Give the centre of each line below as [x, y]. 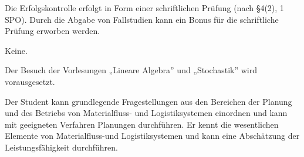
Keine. [16, 50]
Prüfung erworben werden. [53, 31]
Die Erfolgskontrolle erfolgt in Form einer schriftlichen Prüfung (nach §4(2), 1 [144, 8]
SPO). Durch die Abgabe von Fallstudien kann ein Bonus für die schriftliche [142, 19]
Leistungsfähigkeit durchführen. [61, 147]
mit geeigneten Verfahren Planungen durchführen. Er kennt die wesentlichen [142, 124]
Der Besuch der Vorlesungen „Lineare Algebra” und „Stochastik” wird [131, 70]
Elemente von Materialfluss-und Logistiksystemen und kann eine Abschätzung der [152, 136]
